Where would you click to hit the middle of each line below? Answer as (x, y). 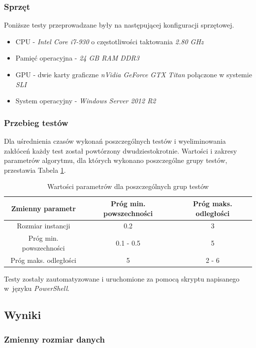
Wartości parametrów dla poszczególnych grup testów (128, 186)
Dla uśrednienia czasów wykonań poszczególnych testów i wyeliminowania (115, 141)
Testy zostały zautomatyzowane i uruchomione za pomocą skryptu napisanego (122, 278)
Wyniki (23, 315)
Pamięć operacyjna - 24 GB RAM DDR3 (77, 58)
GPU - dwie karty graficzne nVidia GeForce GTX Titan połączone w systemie (134, 74)
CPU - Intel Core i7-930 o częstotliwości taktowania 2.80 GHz (110, 41)
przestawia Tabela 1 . (35, 170)
